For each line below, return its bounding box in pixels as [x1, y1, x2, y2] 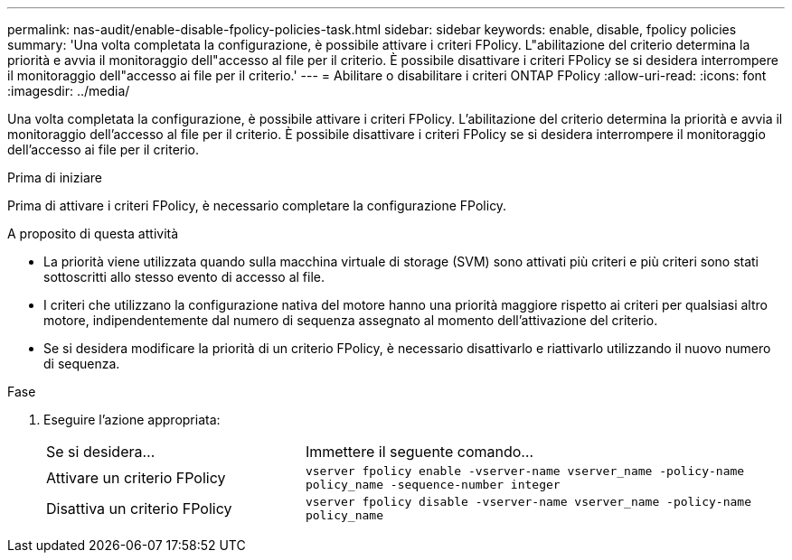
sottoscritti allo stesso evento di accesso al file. [43, 269, 325, 285]
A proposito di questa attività [7, 226, 179, 241]
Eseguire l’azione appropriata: [43, 412, 221, 427]
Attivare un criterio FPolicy [46, 469, 226, 487]
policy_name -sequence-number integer [305, 478, 561, 491]
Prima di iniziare [7, 170, 102, 185]
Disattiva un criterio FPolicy [46, 499, 232, 518]
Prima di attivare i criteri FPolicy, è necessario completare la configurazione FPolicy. [7, 198, 507, 213]
